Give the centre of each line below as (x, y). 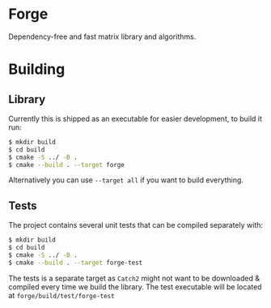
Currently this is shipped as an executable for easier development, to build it (135, 118)
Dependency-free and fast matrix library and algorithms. (102, 36)
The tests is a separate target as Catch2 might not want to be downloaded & (134, 278)
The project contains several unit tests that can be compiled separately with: (136, 225)
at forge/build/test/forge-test (61, 295)
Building (37, 69)
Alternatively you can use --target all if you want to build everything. (126, 180)
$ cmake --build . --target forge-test (76, 263)
